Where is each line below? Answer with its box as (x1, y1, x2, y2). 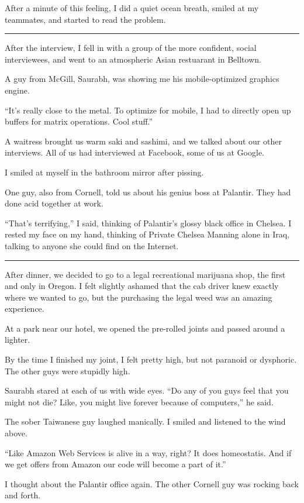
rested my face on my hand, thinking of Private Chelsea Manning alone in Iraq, (5, 228, 289, 240)
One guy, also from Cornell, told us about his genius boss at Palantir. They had (5, 185, 291, 198)
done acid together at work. (5, 197, 103, 209)
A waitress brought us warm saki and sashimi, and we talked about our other (5, 135, 282, 147)
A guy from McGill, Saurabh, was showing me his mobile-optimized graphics (5, 73, 279, 85)
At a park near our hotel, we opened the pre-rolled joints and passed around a (5, 322, 285, 334)
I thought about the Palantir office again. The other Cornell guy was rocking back (5, 477, 299, 490)
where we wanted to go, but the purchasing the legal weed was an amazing (5, 291, 272, 303)
